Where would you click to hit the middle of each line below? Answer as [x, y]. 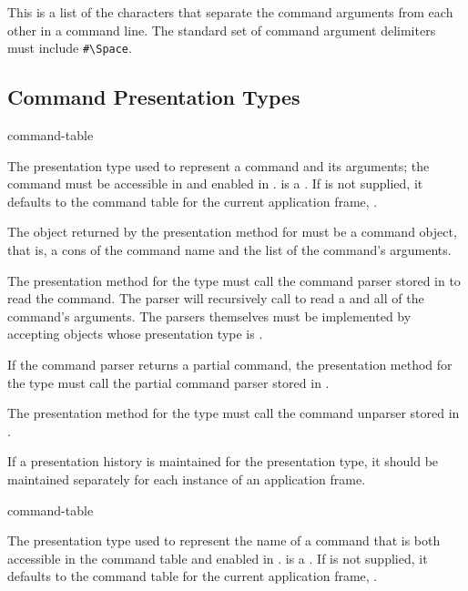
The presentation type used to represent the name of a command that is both [224, 540]
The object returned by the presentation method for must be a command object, [232, 232]
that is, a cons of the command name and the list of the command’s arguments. [229, 250]
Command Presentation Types [154, 97]
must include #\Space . [70, 48]
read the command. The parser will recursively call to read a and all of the [216, 298]
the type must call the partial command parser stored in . [168, 382]
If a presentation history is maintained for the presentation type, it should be [223, 461]
